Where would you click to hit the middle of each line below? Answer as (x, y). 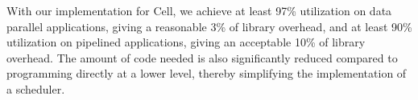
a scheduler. (36, 88)
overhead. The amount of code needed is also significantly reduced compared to (202, 57)
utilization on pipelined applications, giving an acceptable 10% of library (186, 42)
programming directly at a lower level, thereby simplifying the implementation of (207, 73)
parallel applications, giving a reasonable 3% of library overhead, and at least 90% (209, 26)
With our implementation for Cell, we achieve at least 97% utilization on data (199, 10)
